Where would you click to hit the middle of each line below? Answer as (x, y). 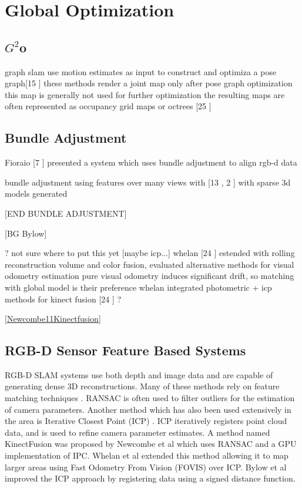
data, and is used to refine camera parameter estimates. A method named (137, 432)
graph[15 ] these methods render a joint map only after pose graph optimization (149, 83)
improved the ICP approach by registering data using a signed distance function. (150, 478)
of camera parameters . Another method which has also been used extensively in (148, 409)
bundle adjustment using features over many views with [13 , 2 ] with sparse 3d (148, 182)
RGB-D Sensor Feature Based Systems (125, 350)
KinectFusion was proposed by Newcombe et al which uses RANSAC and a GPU (151, 444)
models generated (36, 193)
